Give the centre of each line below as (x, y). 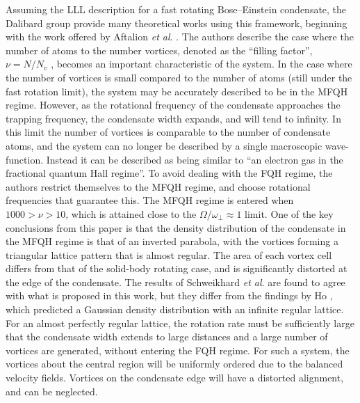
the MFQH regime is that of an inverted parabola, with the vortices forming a (172, 241)
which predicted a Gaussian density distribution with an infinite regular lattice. (175, 309)
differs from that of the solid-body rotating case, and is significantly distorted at (177, 268)
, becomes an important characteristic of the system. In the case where (202, 64)
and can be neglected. (52, 391)
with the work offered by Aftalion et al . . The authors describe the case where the (180, 37)
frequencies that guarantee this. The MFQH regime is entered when (150, 200)
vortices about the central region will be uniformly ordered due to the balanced (174, 364)
